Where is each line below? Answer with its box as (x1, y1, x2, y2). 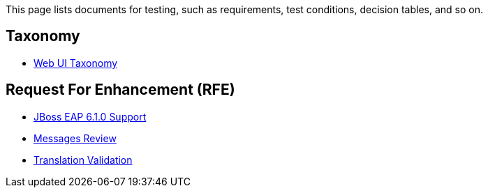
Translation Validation (34, 153, 133, 166)
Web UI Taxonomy (34, 56, 118, 69)
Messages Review (34, 132, 117, 144)
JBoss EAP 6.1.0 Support (34, 110, 147, 123)
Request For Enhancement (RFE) (6, 81, 235, 99)
